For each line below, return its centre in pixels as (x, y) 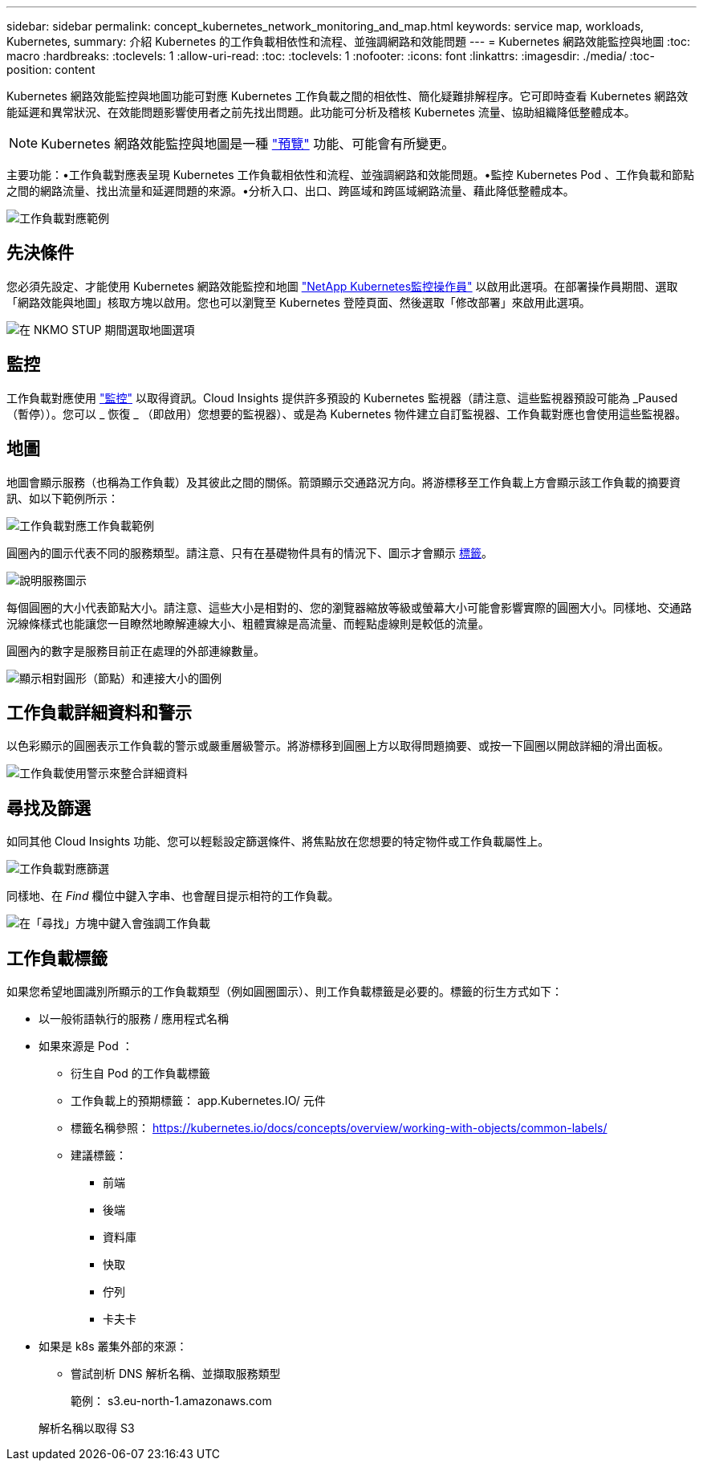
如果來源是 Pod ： (86, 1046)
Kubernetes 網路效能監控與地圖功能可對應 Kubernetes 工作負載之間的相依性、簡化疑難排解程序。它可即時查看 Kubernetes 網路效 (347, 96)
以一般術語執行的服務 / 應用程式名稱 (134, 1019)
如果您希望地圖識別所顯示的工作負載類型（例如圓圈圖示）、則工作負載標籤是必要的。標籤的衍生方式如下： (284, 992)
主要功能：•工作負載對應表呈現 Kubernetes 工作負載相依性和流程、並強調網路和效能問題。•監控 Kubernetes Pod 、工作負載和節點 (350, 175)
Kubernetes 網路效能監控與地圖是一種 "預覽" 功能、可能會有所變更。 (248, 144)
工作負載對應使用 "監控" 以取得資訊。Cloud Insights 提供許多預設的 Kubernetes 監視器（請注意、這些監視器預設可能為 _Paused (342, 397)
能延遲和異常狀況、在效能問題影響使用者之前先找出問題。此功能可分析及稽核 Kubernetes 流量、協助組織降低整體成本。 (321, 112)
